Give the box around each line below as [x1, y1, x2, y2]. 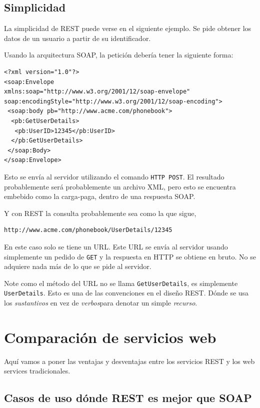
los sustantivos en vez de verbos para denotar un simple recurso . [4, 297, 197, 308]
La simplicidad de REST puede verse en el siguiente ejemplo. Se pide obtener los [4, 23, 251, 33]
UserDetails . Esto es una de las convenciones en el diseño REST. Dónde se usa [4, 287, 249, 298]
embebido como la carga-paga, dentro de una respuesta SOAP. [4, 191, 195, 201]
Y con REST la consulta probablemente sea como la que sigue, [4, 207, 196, 218]
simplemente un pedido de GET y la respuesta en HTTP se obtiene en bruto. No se [4, 251, 256, 261]
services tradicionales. [4, 365, 70, 376]
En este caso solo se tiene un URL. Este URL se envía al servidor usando [4, 241, 228, 251]
